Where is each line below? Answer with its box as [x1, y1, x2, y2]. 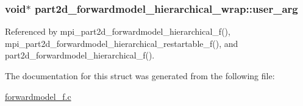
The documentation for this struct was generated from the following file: [5, 69, 275, 82]
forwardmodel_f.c [5, 90, 71, 102]
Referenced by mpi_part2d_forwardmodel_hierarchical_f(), [5, 25, 230, 38]
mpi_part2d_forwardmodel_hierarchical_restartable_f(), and [5, 37, 238, 49]
